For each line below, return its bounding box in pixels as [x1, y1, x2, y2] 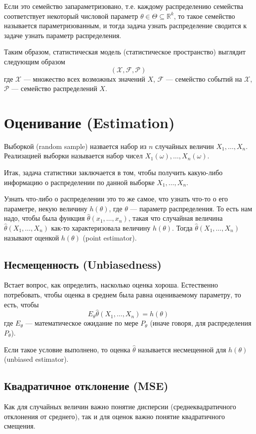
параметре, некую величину [4, 203, 87, 213]
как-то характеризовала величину [51, 223, 151, 233]
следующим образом [4, 56, 65, 66]
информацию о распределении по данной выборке [4, 177, 155, 187]
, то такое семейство [173, 10, 235, 21]
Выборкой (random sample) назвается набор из [4, 141, 147, 151]
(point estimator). [83, 232, 137, 242]
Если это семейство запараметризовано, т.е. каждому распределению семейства [4, 1, 244, 11]
